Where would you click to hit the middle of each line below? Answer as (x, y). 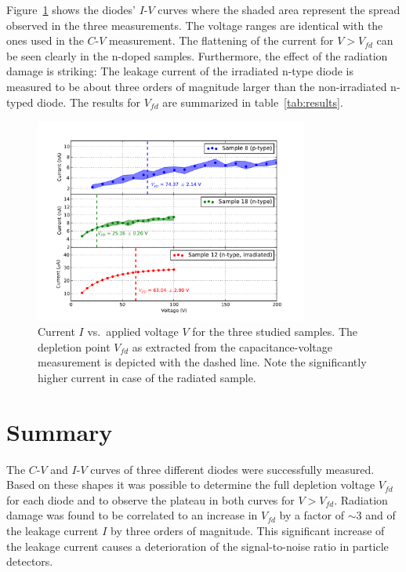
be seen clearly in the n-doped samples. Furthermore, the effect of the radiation (197, 55)
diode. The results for (89, 102)
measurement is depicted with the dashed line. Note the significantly (202, 362)
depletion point (74, 346)
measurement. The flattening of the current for (221, 40)
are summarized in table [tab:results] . (253, 102)
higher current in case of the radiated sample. (147, 377)
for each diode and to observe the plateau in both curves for (150, 499)
